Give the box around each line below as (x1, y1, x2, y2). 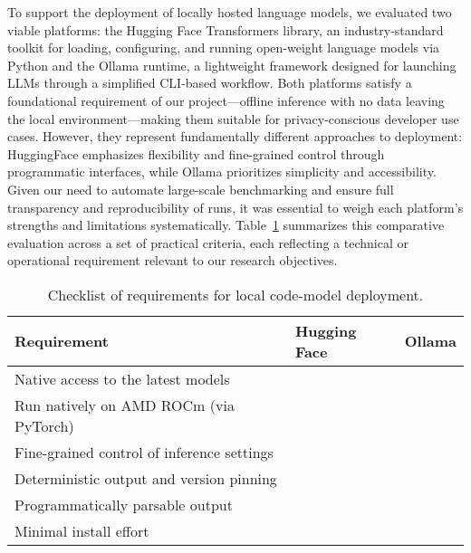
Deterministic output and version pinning (14, 467, 277, 489)
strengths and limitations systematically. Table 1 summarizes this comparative (7, 215, 445, 234)
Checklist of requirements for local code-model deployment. (47, 283, 424, 305)
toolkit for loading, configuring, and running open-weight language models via (7, 38, 440, 57)
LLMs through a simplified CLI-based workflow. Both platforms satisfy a (7, 73, 412, 92)
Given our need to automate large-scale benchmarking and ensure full (7, 179, 394, 198)
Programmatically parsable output (14, 493, 233, 515)
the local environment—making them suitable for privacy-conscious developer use (7, 109, 459, 128)
